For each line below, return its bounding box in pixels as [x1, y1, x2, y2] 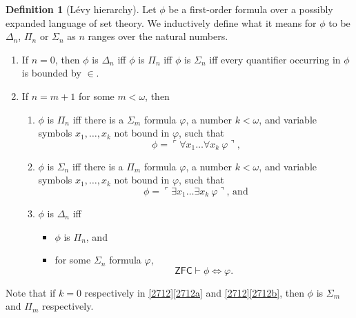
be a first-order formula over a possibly [168, 2, 333, 16]
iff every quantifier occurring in [209, 52, 341, 66]
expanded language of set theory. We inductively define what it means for [6, 15, 317, 30]
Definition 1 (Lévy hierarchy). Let [6, 2, 157, 16]
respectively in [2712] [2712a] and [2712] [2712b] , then [84, 285, 304, 299]
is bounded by [21, 66, 81, 80]
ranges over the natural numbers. [88, 29, 228, 43]
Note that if [6, 285, 56, 299]
